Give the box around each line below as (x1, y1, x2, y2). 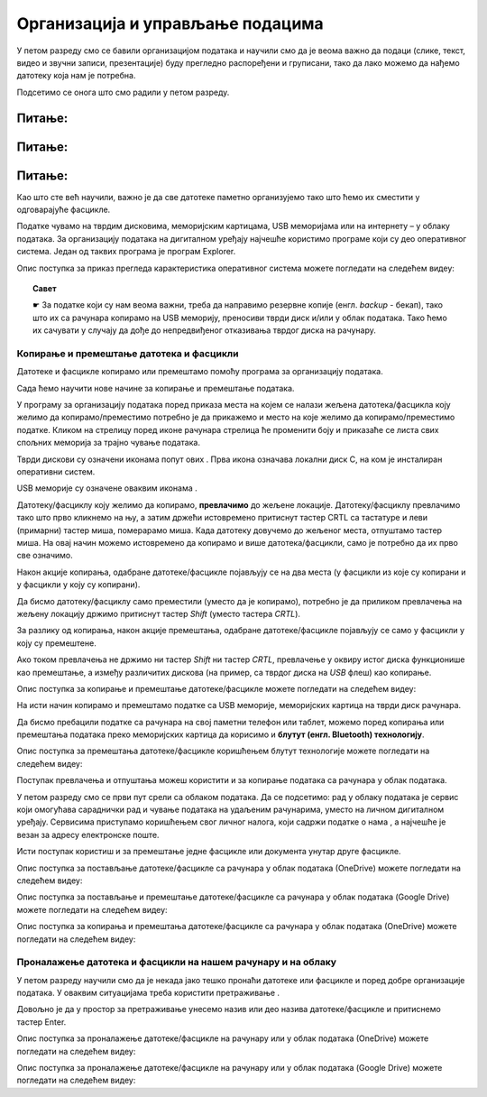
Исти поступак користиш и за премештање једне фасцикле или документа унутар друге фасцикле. (16, 846, 401, 857)
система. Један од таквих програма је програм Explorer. (16, 246, 236, 257)
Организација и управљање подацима (16, 14, 324, 33)
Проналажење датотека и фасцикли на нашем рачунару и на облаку (16, 956, 337, 969)
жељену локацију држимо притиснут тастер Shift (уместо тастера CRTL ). (16, 608, 301, 619)
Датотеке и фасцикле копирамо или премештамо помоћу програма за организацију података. (16, 366, 383, 377)
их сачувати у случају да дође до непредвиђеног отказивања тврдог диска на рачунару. (32, 325, 376, 336)
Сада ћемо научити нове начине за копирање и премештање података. (16, 383, 295, 393)
